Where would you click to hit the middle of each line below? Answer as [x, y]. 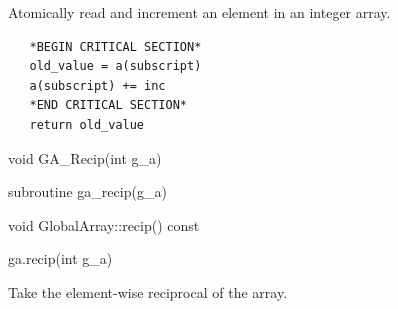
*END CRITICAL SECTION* [108, 105]
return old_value [87, 124]
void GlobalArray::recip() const [104, 224]
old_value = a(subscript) [115, 66]
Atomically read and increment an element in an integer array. [199, 12]
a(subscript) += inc [97, 85]
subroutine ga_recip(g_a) [87, 191]
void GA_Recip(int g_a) [85, 157]
